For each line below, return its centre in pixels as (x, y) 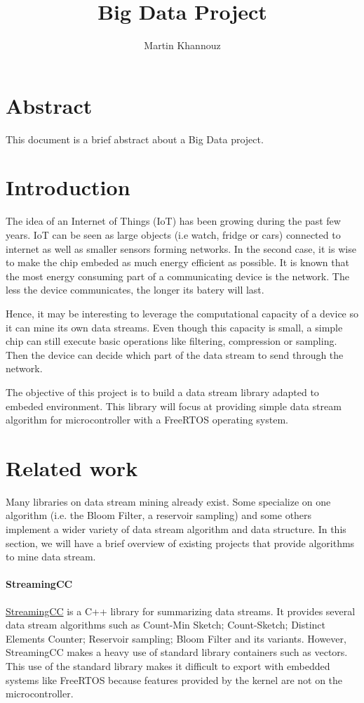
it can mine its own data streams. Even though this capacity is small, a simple (174, 327)
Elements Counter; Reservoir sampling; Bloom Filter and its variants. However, (176, 638)
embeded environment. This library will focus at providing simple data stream (174, 406)
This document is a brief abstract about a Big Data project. (135, 139)
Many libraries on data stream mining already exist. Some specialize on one (168, 501)
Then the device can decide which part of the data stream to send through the (175, 354)
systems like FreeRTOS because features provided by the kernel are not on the (174, 679)
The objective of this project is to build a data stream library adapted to (162, 392)
